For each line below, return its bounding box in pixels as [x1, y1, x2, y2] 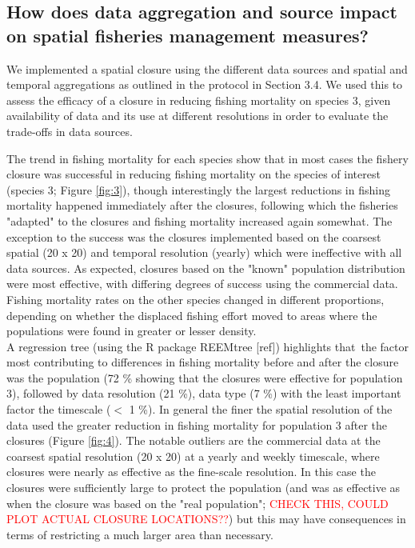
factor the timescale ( [6, 401, 111, 418]
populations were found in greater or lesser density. [6, 322, 257, 339]
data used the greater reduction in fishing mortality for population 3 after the [6, 416, 388, 433]
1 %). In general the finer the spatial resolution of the [129, 401, 393, 418]
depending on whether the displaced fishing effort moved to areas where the [6, 306, 377, 323]
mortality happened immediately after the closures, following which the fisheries [6, 197, 398, 214]
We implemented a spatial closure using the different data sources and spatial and [6, 60, 408, 77]
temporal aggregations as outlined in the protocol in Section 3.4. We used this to [6, 76, 403, 93]
